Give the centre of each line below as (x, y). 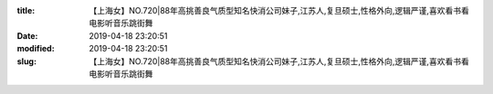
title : (26, 10)
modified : (36, 49)
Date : (27, 35)
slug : (26, 61)
